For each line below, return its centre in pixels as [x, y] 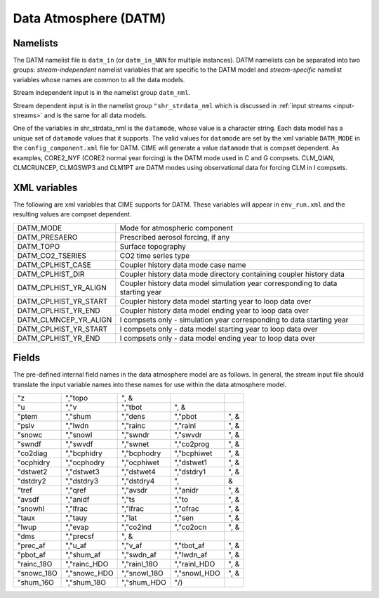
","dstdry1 [190, 472]
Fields [27, 358]
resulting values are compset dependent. [72, 214]
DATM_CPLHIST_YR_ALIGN [62, 287]
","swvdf [79, 444]
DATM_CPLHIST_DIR [51, 274]
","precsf [80, 536]
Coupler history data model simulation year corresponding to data [228, 283]
